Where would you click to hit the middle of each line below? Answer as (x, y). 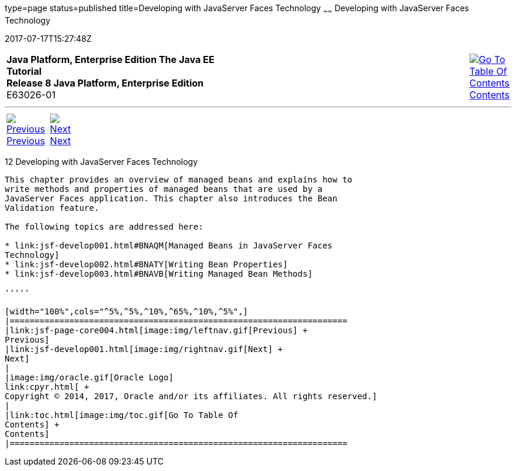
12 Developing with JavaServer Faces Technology (101, 161)
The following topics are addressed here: (104, 226)
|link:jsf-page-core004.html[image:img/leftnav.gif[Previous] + (156, 330)
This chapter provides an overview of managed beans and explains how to (179, 179)
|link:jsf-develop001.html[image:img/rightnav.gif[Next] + (144, 349)
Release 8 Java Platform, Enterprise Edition (105, 83)
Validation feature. (52, 208)
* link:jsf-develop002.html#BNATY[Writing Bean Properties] (146, 264)
